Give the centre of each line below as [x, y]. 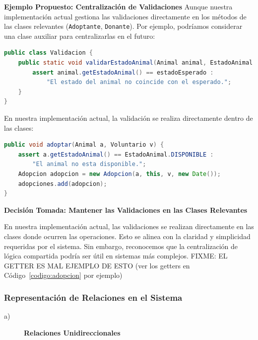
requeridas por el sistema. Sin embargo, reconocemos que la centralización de [121, 246]
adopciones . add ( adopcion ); [63, 184]
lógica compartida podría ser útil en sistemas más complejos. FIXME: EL [116, 256]
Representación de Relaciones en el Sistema [93, 297]
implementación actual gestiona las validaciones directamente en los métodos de [125, 16]
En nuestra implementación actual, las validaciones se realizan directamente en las [129, 226]
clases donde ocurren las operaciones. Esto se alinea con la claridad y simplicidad [127, 236]
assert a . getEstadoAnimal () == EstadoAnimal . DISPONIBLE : [116, 154]
